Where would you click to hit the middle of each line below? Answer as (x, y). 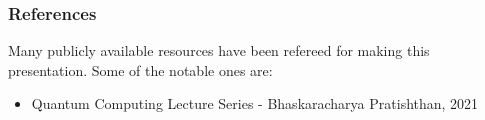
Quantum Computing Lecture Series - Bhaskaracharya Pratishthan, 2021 (255, 103)
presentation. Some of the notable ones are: (140, 69)
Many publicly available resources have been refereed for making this (219, 50)
